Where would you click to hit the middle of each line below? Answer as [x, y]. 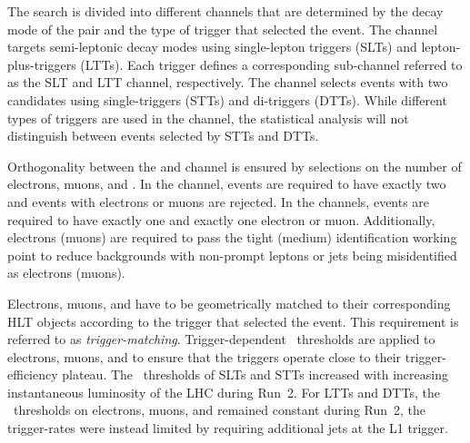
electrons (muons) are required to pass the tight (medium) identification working [232, 237]
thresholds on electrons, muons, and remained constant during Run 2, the [220, 410]
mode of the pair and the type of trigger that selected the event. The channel [223, 29]
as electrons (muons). [66, 273]
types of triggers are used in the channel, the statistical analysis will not [208, 118]
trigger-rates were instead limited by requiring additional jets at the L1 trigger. [228, 428]
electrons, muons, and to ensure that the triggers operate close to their [205, 356]
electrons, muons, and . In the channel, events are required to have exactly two [227, 184]
